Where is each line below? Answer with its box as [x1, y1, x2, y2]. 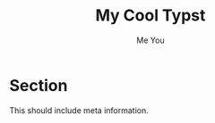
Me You [136, 35, 165, 45]
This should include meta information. [9, 104, 150, 116]
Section [9, 75, 68, 95]
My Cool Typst [95, 5, 206, 26]
